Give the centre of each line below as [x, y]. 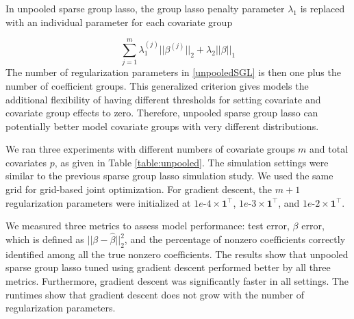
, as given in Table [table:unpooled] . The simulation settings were [191, 162]
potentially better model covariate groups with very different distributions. [162, 126]
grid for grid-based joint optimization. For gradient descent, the [139, 189]
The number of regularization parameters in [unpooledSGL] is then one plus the [173, 72]
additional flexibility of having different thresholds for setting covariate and [163, 99]
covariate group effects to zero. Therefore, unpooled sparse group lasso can [162, 113]
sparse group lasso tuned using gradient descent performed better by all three [168, 267]
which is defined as [45, 239]
